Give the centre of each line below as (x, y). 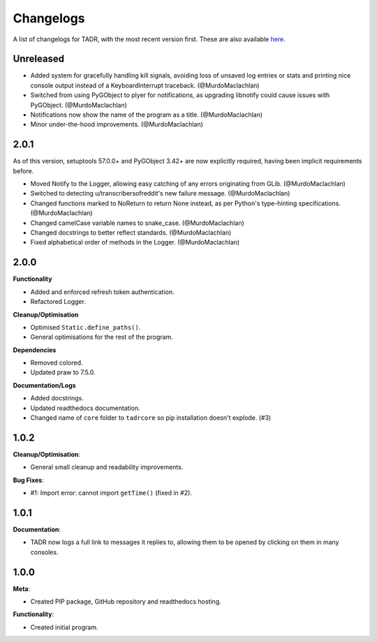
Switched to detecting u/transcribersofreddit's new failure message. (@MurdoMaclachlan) (160, 194)
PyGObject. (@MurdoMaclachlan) (79, 105)
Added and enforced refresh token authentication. (102, 292)
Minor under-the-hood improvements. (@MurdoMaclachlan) (117, 124)
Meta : (22, 589)
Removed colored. (57, 363)
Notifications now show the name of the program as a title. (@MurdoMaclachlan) (147, 115)
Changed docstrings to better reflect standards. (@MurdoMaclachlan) (131, 233)
